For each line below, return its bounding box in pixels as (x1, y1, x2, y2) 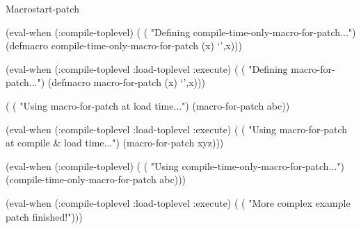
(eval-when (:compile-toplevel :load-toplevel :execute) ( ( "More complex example (6, 195, 351, 210)
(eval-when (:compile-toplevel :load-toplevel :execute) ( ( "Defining (6, 61, 288, 76)
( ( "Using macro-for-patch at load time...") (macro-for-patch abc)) (6, 98, 290, 112)
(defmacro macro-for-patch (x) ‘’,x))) (47, 75, 205, 90)
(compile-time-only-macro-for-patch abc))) (6, 172, 186, 187)
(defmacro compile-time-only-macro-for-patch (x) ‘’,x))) (6, 38, 243, 53)
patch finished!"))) (6, 209, 83, 223)
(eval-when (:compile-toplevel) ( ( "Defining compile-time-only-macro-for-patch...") (6, 24, 356, 39)
